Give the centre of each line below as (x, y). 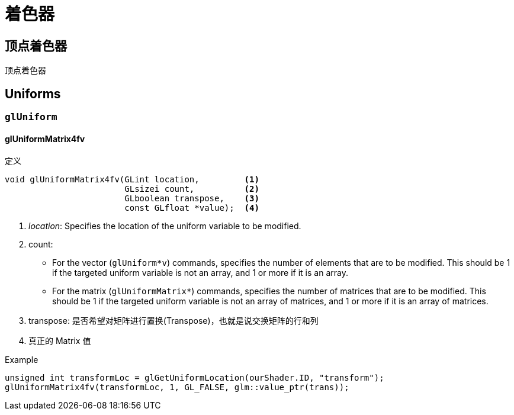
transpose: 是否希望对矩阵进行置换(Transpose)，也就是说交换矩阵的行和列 (174, 321)
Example (22, 360)
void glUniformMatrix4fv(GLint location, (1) (132, 180)
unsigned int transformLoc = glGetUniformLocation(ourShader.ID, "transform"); (195, 378)
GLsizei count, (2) (192, 189)
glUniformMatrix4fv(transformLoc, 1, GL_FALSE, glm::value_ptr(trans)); (177, 387)
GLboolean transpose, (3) (192, 199)
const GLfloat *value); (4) (192, 208)
